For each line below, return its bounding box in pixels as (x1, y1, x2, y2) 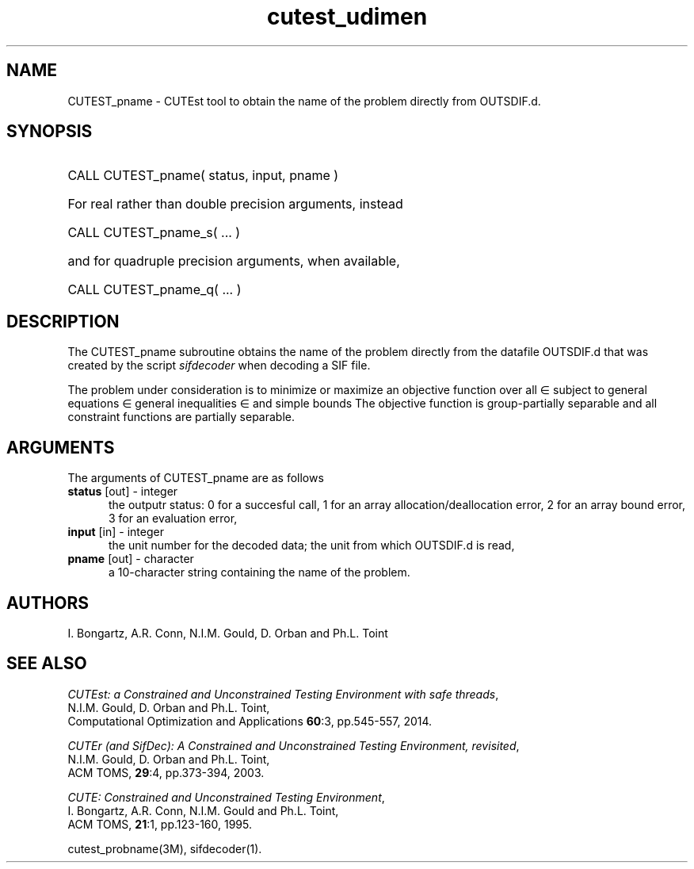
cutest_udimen (266, 3, 428, 30)
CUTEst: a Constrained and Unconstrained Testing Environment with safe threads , (67, 687, 499, 701)
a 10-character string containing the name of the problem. (109, 565, 410, 580)
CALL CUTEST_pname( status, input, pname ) (67, 167, 339, 184)
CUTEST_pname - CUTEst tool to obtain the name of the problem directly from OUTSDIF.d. (67, 94, 541, 108)
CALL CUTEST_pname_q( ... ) (67, 281, 242, 298)
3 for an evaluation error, (109, 511, 238, 526)
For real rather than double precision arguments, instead (67, 196, 403, 212)
